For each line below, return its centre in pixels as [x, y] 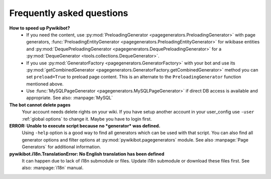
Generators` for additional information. [61, 147]
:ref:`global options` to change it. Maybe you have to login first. [87, 119]
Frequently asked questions [69, 13]
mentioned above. [45, 84]
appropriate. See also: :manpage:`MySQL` [70, 98]
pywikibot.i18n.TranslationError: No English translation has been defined [87, 154]
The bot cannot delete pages [40, 104]
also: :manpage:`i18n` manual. [53, 168]
